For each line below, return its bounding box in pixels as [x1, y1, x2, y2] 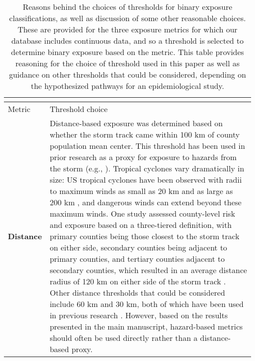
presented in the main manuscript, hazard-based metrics [50, 321, 243, 332]
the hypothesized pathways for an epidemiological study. [30, 80, 225, 91]
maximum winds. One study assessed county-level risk [50, 208, 235, 219]
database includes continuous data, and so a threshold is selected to [11, 35, 244, 46]
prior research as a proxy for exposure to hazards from [50, 151, 237, 163]
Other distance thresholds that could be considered [50, 287, 225, 298]
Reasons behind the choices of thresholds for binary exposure [23, 1, 232, 12]
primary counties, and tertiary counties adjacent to [50, 253, 225, 264]
